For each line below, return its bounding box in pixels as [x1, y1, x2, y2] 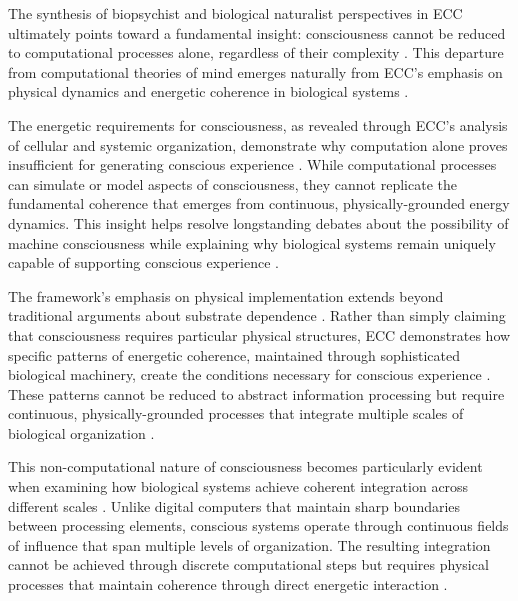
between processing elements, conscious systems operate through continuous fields [8, 515, 509, 536]
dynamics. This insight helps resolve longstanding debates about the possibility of [8, 212, 509, 233]
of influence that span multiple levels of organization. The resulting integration [8, 534, 491, 555]
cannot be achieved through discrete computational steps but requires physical [8, 554, 489, 575]
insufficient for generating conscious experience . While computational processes [8, 154, 497, 175]
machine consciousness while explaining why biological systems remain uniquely [8, 232, 496, 253]
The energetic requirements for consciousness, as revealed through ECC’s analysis [8, 114, 508, 135]
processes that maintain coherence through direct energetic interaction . [8, 574, 448, 595]
